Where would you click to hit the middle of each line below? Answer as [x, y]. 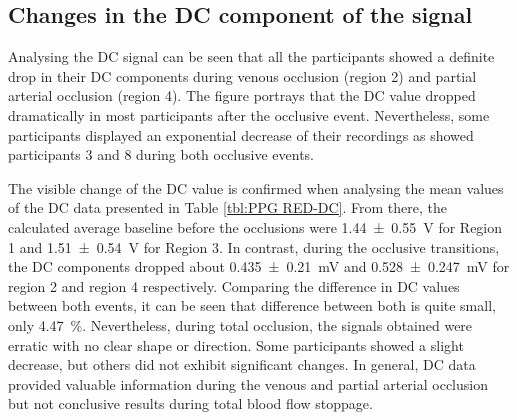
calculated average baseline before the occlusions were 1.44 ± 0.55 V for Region [255, 226]
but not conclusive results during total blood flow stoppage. [190, 403]
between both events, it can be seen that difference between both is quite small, [252, 305]
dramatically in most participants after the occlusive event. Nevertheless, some [249, 114]
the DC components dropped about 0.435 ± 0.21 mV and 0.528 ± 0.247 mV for [259, 266]
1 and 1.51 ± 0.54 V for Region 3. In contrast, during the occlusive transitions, [254, 246]
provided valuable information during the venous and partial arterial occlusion [248, 383]
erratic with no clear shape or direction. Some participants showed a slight [236, 344]
